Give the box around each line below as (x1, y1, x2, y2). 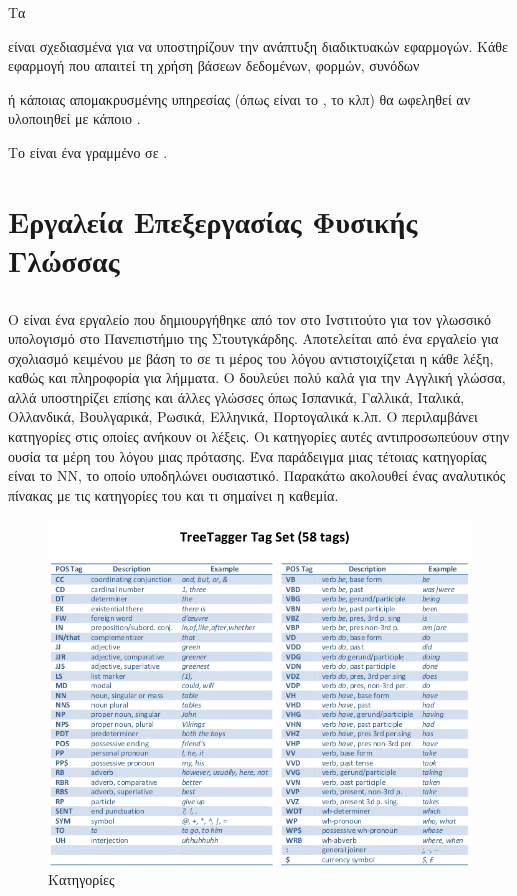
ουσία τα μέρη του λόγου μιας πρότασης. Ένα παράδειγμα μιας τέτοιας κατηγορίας (8, 445, 487, 466)
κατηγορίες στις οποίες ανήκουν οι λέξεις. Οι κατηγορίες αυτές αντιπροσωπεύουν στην (8, 426, 510, 447)
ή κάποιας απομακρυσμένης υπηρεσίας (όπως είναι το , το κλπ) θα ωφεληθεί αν (8, 88, 471, 109)
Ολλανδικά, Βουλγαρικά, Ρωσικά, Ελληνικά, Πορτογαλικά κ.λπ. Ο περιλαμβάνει (8, 406, 478, 427)
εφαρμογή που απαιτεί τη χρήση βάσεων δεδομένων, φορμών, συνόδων (8, 55, 420, 76)
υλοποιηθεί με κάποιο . (8, 108, 141, 129)
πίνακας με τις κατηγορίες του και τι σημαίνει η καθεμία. (8, 484, 339, 505)
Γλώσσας (8, 239, 120, 280)
